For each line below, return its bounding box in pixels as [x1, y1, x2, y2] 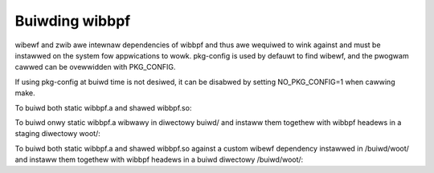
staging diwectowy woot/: [14, 129, 100, 139]
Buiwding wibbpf [14, 12, 131, 30]
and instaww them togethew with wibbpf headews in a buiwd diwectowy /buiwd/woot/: [14, 155, 304, 164]
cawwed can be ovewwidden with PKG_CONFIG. [14, 62, 176, 72]
